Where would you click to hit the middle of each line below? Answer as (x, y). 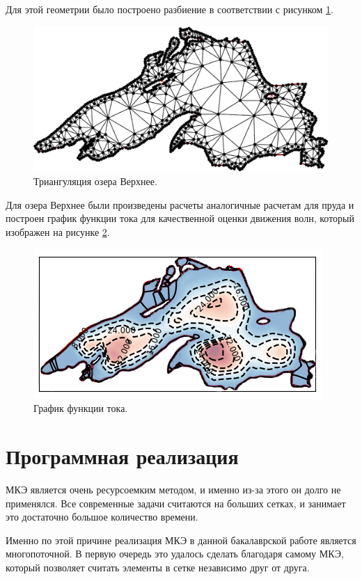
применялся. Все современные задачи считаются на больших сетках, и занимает (176, 503)
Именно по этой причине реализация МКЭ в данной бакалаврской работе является (181, 540)
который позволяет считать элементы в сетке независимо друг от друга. (158, 567)
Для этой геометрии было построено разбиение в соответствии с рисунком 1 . (170, 9)
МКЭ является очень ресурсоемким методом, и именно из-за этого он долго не (173, 489)
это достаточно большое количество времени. (102, 517)
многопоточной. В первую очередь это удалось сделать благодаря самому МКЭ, (175, 554)
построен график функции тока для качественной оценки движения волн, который (180, 218)
